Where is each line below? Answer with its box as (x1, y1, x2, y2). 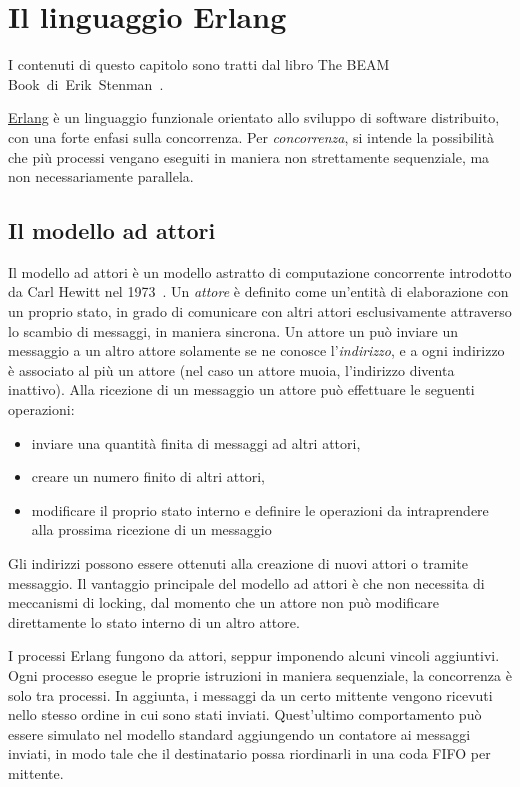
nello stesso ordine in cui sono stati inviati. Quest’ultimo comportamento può (8, 704, 482, 725)
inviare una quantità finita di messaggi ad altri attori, (31, 432, 361, 453)
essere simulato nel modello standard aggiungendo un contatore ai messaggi (8, 723, 471, 744)
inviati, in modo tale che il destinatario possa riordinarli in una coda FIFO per (8, 743, 491, 764)
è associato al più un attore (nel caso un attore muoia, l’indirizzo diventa (8, 359, 455, 380)
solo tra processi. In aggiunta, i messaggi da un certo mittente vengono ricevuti (8, 684, 493, 705)
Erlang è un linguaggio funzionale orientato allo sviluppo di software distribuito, (8, 107, 500, 128)
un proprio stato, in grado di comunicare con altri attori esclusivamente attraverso (8, 301, 512, 322)
